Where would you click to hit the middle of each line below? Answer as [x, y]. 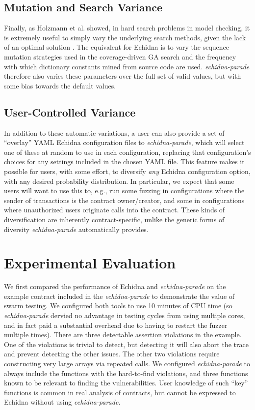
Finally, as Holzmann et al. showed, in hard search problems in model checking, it [127, 28]
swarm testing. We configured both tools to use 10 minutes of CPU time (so [118, 306]
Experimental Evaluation [90, 263]
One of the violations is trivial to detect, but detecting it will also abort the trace [126, 344]
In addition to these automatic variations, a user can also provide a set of [114, 132]
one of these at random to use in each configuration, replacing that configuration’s [127, 152]
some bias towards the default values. [60, 85]
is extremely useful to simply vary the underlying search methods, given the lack [125, 37]
